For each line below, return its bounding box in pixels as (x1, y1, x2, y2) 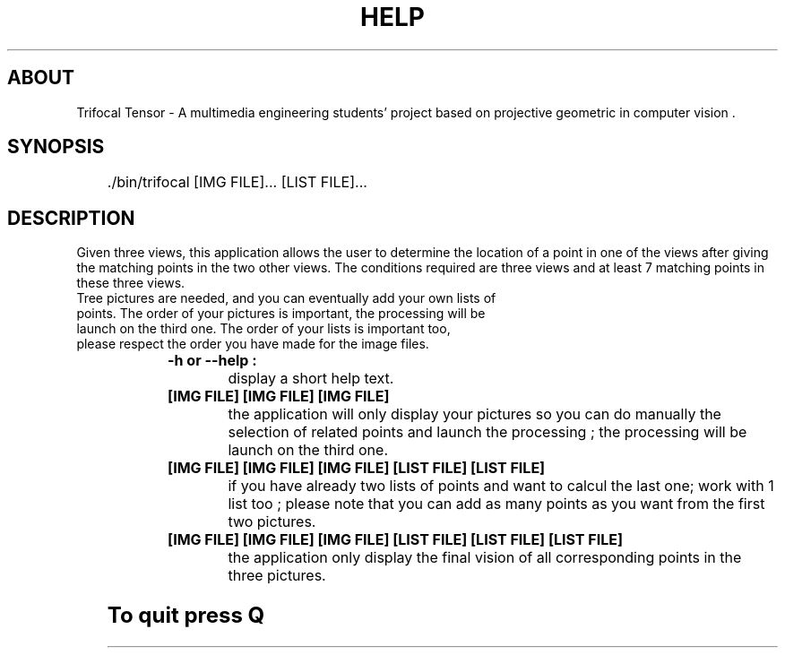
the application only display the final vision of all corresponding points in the (228, 548, 742, 567)
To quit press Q (107, 602, 265, 629)
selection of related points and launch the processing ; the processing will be (228, 423, 747, 442)
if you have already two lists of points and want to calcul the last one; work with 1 (228, 477, 774, 496)
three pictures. (228, 566, 326, 585)
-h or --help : (168, 351, 257, 370)
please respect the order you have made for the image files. (76, 336, 429, 352)
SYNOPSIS (7, 135, 105, 159)
